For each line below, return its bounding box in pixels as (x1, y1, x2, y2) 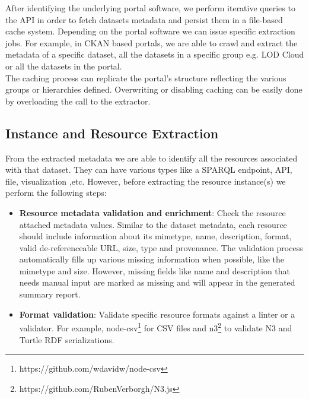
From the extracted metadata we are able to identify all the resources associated (5, 151, 298, 164)
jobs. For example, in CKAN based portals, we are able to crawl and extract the (5, 36, 298, 49)
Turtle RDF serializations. (19, 333, 114, 346)
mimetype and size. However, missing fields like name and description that (19, 264, 290, 277)
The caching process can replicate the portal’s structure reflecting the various (5, 71, 286, 84)
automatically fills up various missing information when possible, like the (19, 253, 285, 265)
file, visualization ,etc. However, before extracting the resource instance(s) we (5, 175, 286, 187)
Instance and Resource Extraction (5, 123, 219, 142)
